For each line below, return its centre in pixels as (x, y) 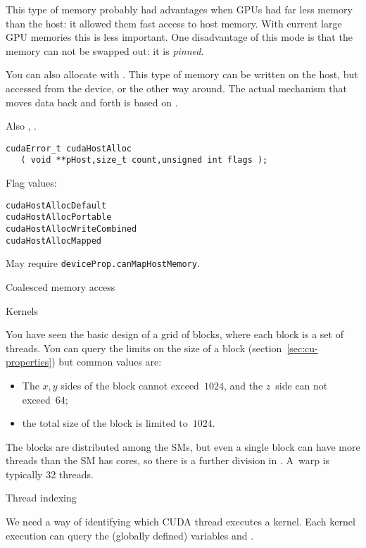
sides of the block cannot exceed (130, 385)
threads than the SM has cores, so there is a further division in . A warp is (168, 460)
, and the (243, 385)
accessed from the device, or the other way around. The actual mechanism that (176, 88)
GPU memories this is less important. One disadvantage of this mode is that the (179, 37)
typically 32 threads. (50, 474)
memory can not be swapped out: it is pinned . (105, 50)
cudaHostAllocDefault (56, 205)
